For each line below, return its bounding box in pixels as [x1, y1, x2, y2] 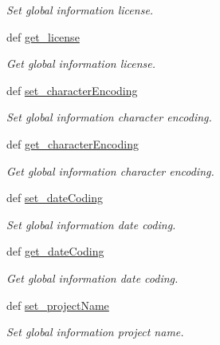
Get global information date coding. [6, 269, 179, 286]
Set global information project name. [6, 323, 184, 340]
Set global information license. [6, 2, 154, 18]
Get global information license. [6, 55, 156, 72]
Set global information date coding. [6, 216, 176, 232]
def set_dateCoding [6, 189, 104, 206]
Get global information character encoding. [6, 162, 214, 179]
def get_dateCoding [6, 243, 104, 260]
